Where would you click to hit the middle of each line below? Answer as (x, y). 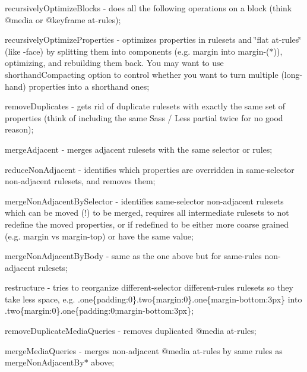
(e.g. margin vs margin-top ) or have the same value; (99, 236)
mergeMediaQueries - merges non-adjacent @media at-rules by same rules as (144, 350)
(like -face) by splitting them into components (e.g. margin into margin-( (137, 51)
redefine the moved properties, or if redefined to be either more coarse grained (147, 224)
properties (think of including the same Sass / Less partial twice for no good (144, 117)
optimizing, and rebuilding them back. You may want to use (114, 63)
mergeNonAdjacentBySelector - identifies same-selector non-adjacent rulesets (144, 201)
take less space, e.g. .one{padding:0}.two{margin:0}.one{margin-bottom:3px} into (153, 299)
